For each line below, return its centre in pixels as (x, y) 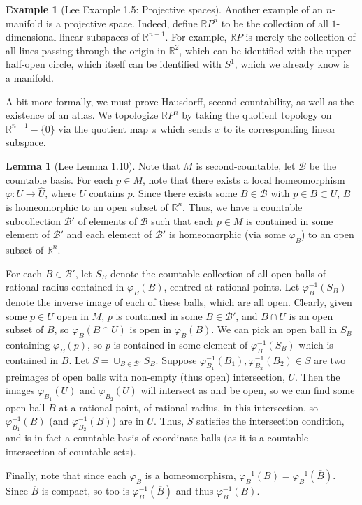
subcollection (34, 220)
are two (330, 359)
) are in (128, 421)
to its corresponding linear (280, 128)
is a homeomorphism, (190, 475)
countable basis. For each (59, 179)
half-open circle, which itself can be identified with (114, 64)
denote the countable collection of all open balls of (218, 273)
